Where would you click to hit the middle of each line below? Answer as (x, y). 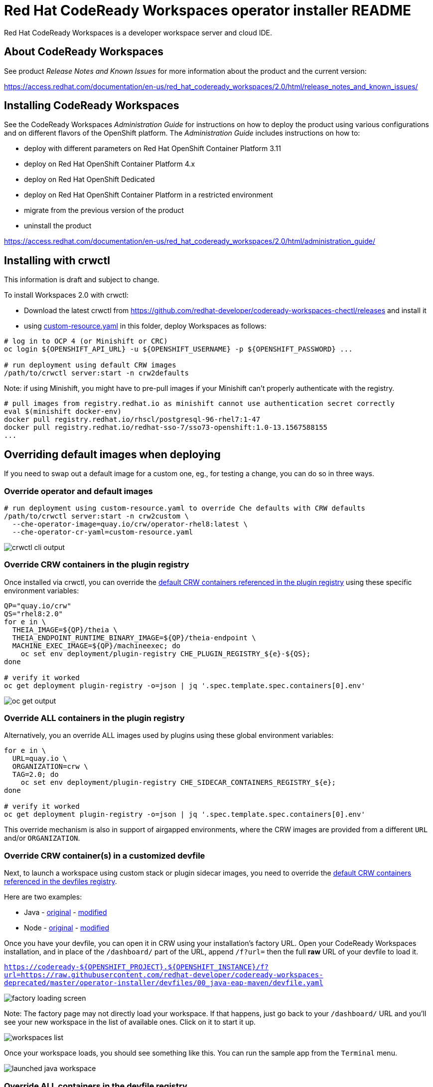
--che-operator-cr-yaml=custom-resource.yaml (103, 532)
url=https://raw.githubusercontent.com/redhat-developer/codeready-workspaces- (164, 975)
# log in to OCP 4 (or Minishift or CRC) (86, 341)
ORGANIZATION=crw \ (50, 767)
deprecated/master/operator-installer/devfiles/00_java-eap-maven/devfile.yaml (164, 983)
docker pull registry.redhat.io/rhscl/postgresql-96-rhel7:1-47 (132, 420)
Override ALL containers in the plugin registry (94, 718)
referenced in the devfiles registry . (61, 882)
